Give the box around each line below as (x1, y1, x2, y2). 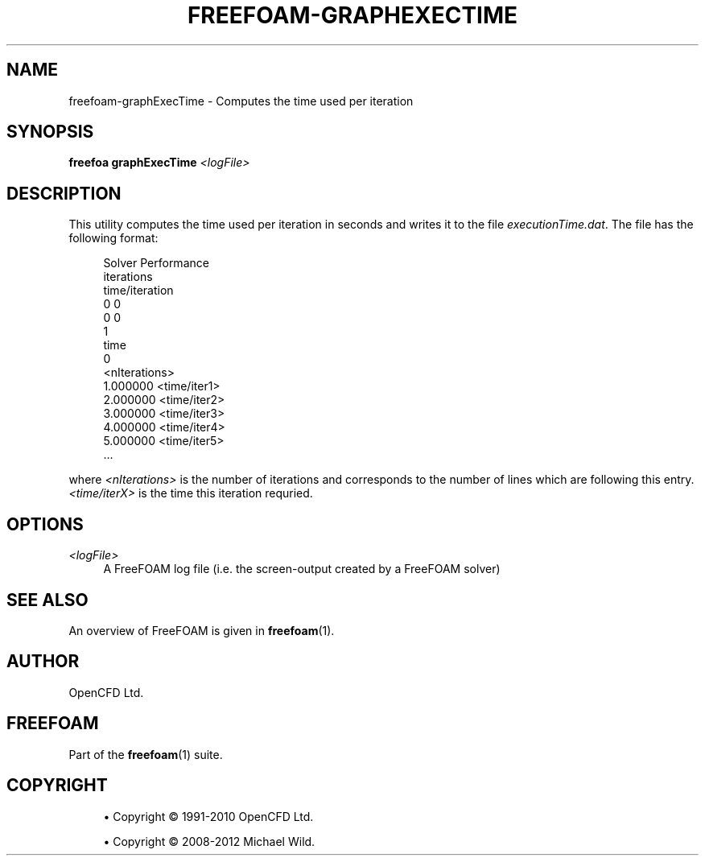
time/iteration (103, 283, 174, 298)
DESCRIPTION (6, 183, 122, 204)
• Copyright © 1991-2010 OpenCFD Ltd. (103, 809, 314, 823)
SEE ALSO (6, 589, 89, 610)
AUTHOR (6, 651, 80, 672)
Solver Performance (103, 256, 209, 270)
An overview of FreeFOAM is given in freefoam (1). (68, 623, 335, 637)
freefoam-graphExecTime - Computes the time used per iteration (68, 93, 414, 108)
